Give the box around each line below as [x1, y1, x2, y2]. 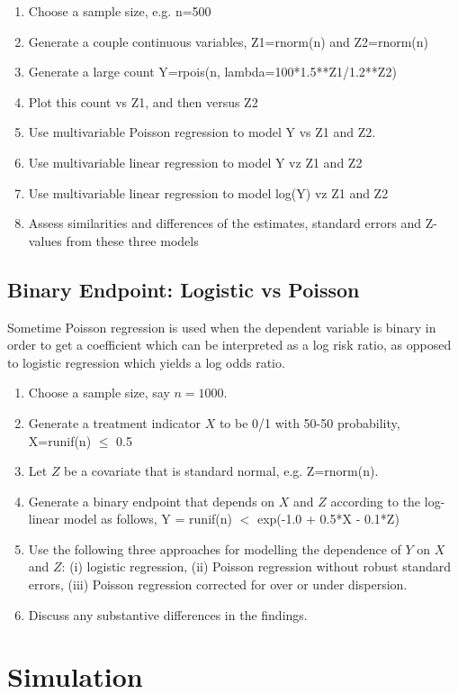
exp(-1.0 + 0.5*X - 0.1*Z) [256, 509, 400, 528]
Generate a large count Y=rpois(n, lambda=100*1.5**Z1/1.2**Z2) [28, 62, 397, 81]
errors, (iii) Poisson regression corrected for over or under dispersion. [28, 575, 408, 594]
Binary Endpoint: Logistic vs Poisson [7, 275, 360, 303]
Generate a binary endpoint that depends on [28, 491, 275, 510]
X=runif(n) [28, 431, 92, 450]
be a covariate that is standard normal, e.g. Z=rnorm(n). [64, 461, 379, 480]
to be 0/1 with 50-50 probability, [219, 413, 400, 432]
